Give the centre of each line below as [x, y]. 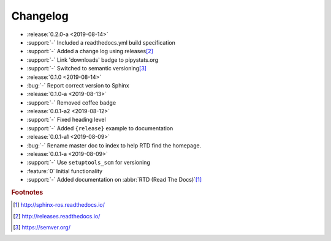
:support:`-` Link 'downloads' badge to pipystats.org [93, 60]
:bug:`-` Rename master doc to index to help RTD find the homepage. [114, 145]
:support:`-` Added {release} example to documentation [100, 128]
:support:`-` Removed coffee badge [71, 102]
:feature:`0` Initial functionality [65, 171]
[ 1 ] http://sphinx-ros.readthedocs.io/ [59, 205]
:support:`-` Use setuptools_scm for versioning [88, 163]
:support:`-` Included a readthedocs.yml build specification [101, 42]
